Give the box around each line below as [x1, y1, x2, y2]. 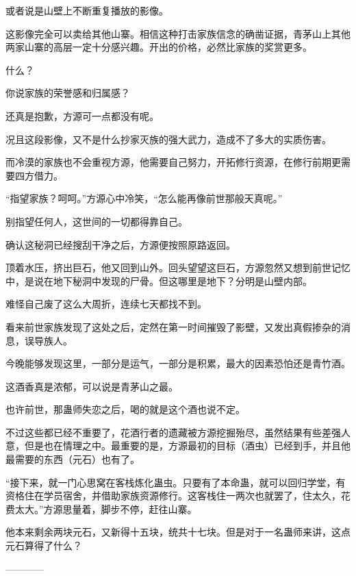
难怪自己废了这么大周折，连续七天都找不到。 [5, 297, 207, 311]
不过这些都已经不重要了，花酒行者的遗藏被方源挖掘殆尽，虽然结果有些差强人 [5, 425, 351, 439]
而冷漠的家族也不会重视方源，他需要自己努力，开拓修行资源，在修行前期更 [5, 155, 341, 169]
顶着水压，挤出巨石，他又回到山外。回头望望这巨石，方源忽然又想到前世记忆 [5, 260, 351, 275]
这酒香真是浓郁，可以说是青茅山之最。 [5, 379, 178, 393]
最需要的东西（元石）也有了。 [5, 452, 140, 466]
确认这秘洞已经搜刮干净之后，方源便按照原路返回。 [5, 237, 236, 251]
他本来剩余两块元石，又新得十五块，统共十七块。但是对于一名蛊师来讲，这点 [5, 525, 351, 539]
